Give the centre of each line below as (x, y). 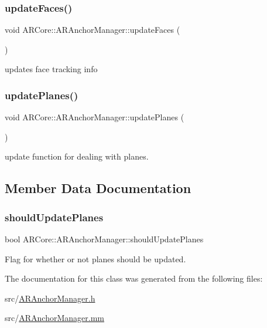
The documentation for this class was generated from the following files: (134, 278)
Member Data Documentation (98, 188)
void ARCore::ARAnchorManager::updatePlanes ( (95, 117)
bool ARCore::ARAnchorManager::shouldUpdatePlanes (104, 239)
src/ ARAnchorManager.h (50, 298)
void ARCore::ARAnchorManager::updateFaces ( (93, 30)
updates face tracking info (51, 69)
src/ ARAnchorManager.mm (54, 318)
